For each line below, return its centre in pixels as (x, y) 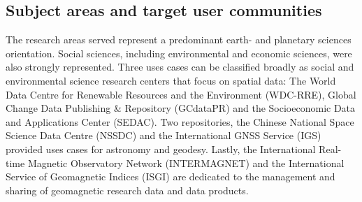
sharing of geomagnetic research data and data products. (127, 190)
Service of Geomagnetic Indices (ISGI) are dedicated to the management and (171, 176)
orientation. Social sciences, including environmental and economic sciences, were (179, 53)
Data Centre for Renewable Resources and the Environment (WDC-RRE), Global (181, 94)
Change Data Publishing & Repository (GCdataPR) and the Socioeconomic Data (181, 108)
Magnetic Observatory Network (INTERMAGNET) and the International (186, 163)
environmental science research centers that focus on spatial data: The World (171, 80)
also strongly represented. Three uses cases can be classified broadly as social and (180, 67)
